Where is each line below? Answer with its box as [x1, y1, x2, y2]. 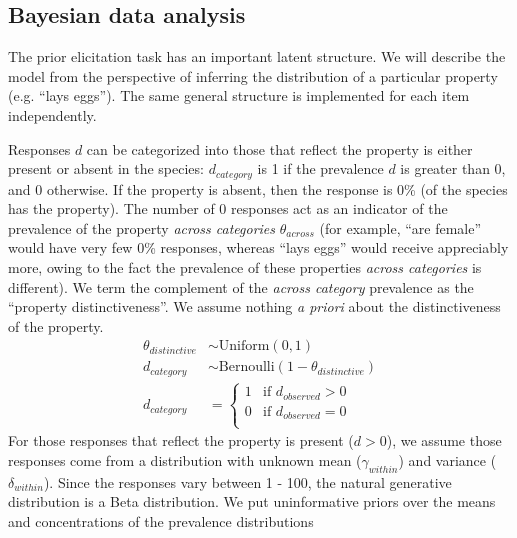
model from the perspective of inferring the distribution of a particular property [8, 65, 498, 86]
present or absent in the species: [8, 158, 204, 179]
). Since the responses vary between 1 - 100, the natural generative [43, 471, 452, 492]
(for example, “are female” [319, 217, 482, 238]
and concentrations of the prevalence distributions [8, 511, 314, 531]
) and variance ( [398, 450, 497, 471]
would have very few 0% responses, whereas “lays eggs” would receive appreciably [8, 237, 509, 258]
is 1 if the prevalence [257, 158, 384, 179]
